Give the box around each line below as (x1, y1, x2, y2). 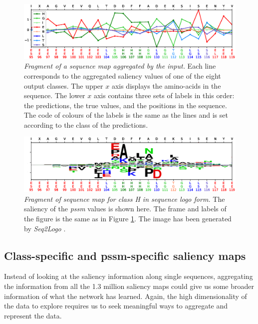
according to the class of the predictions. (24, 119, 148, 130)
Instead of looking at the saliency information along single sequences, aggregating (4, 271, 253, 281)
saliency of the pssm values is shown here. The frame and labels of (24, 203, 227, 214)
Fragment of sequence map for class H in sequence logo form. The (24, 193, 225, 204)
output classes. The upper (24, 80, 103, 91)
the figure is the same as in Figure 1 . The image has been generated (24, 213, 232, 223)
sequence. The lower (24, 90, 85, 101)
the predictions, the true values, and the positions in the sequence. (24, 100, 227, 110)
